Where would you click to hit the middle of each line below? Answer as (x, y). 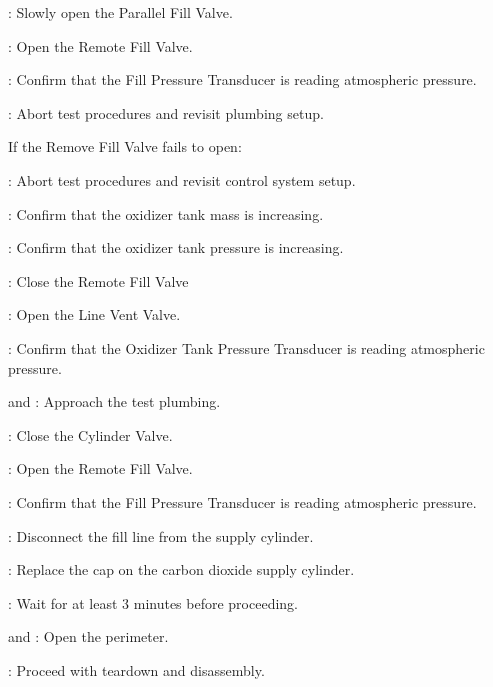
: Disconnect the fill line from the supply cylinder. (161, 535)
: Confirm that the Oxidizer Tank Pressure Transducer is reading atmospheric (246, 347)
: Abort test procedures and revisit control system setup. (182, 179)
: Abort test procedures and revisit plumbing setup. (166, 112)
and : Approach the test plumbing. (114, 401)
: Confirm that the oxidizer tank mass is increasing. (166, 213)
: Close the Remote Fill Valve (98, 280)
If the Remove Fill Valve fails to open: (125, 146)
